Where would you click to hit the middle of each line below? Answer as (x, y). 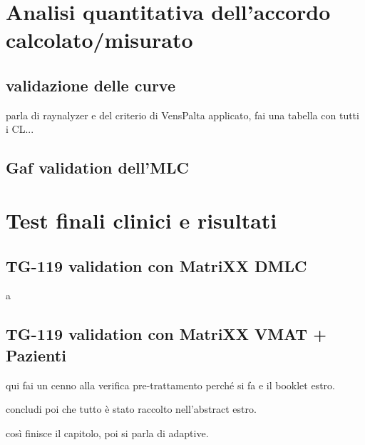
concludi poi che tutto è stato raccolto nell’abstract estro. (131, 409)
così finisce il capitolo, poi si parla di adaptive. (107, 432)
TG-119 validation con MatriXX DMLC (156, 265)
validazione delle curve (91, 85)
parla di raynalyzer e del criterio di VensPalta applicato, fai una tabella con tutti (182, 115)
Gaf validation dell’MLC (97, 167)
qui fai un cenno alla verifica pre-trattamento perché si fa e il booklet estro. (170, 385)
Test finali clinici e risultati (142, 220)
